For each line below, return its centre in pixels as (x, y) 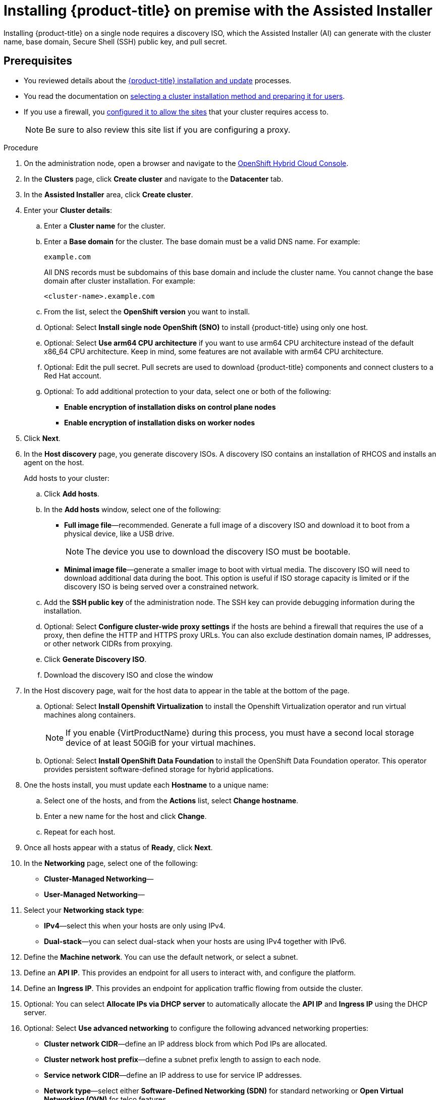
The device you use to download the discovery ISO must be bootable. (218, 551)
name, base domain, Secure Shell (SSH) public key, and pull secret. (115, 41)
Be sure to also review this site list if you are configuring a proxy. (168, 129)
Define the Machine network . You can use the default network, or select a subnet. (161, 957)
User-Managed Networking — (94, 894)
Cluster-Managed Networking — (99, 878)
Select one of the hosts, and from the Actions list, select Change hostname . (171, 800)
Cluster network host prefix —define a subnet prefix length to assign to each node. (182, 1059)
